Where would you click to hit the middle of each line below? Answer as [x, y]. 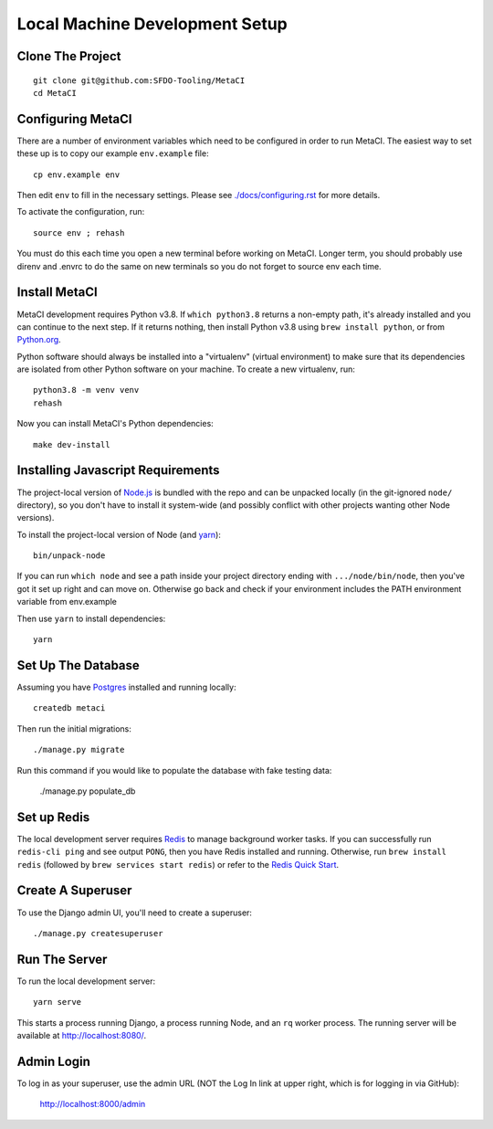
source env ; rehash [79, 232]
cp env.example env [77, 174]
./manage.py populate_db [88, 791]
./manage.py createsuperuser [98, 933]
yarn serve [58, 1002]
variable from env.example [67, 602]
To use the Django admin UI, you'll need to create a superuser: [135, 913]
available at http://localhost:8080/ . [81, 1035]
